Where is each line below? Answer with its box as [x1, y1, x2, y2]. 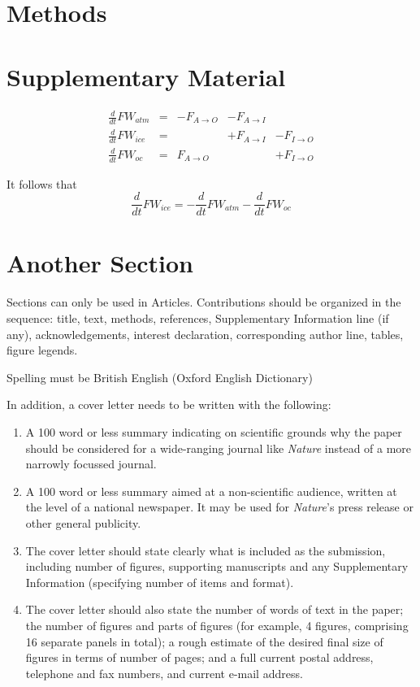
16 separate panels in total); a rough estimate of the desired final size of [25, 633, 383, 650]
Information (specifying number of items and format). [25, 573, 294, 590]
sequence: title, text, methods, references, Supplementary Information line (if [6, 310, 389, 326]
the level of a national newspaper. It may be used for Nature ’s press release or [25, 498, 414, 515]
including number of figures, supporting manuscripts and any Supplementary [25, 558, 409, 575]
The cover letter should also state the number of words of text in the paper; [25, 601, 404, 618]
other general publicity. [25, 514, 141, 531]
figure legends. [6, 341, 78, 359]
